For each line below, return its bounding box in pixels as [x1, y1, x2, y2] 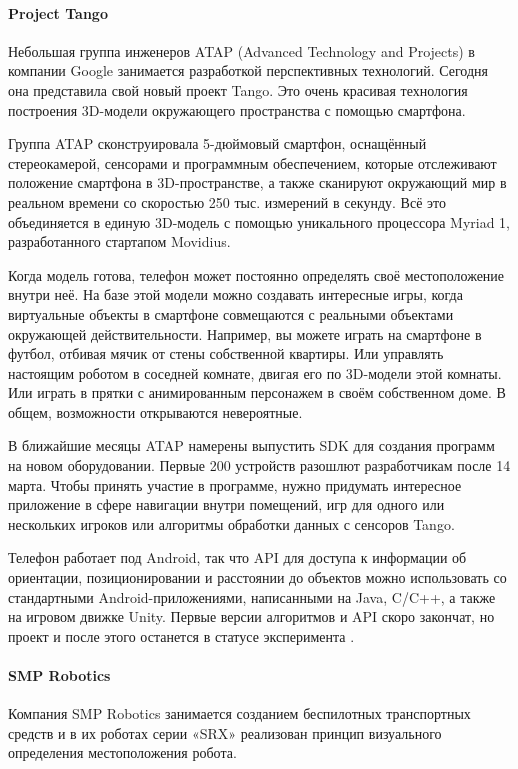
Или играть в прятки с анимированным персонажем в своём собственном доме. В [8, 382, 506, 403]
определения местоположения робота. [8, 742, 237, 763]
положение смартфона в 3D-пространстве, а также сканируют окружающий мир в [8, 172, 507, 193]
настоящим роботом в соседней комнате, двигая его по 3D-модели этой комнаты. [8, 362, 502, 383]
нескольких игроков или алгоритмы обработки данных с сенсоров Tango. [8, 513, 455, 534]
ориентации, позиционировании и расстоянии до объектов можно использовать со [8, 567, 507, 588]
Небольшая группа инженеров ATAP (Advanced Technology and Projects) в [8, 40, 475, 61]
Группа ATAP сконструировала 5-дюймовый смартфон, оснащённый [8, 133, 427, 154]
